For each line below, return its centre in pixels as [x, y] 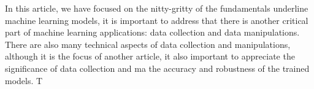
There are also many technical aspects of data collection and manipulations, [148, 44]
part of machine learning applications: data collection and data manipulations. [152, 32]
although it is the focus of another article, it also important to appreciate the [150, 56]
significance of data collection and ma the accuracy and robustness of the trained [157, 68]
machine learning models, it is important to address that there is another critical [157, 20]
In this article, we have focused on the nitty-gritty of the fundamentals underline [157, 8]
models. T [24, 80]
